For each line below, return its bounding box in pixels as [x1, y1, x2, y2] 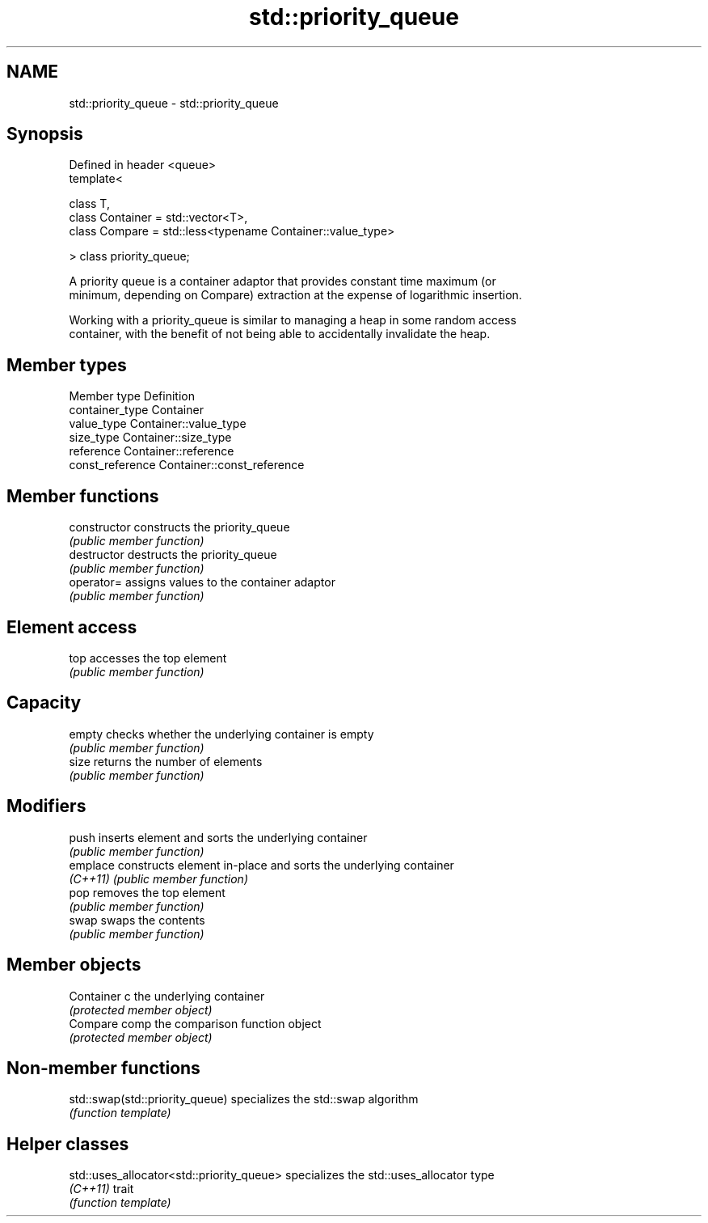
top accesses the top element [69, 650, 227, 665]
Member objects [6, 954, 141, 975]
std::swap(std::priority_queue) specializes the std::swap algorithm [69, 1092, 419, 1107]
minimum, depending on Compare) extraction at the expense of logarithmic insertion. [69, 288, 522, 303]
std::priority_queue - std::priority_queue [69, 95, 279, 110]
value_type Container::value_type [69, 417, 247, 431]
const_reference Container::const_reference [69, 458, 305, 472]
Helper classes [6, 1133, 129, 1154]
